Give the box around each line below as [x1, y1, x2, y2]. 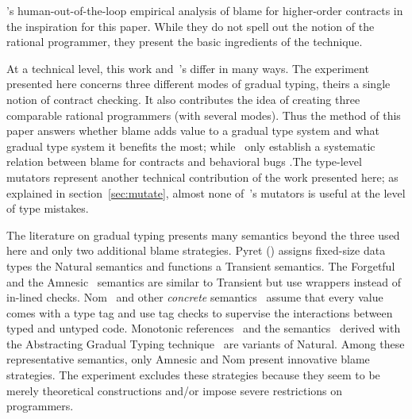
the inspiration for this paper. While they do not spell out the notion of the [6, 17, 375, 34]
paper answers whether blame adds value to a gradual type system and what [6, 122, 379, 139]
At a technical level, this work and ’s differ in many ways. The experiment [6, 60, 369, 76]
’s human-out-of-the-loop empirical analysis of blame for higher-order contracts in [6, 2, 403, 18]
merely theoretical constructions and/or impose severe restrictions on [6, 382, 343, 398]
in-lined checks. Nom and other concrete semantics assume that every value [6, 289, 383, 306]
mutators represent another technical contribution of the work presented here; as [6, 168, 399, 185]
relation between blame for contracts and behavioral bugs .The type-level [6, 153, 362, 170]
